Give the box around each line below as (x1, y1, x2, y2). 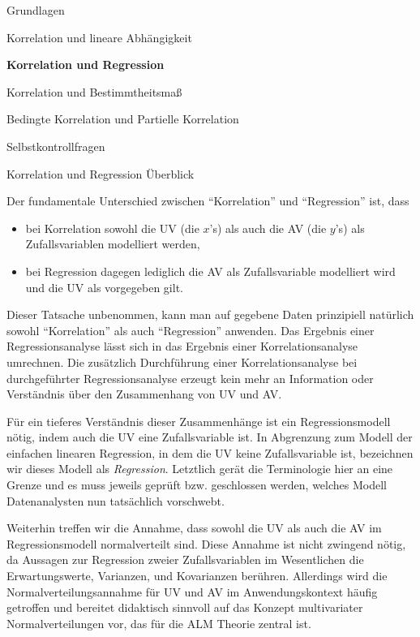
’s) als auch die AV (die (209, 219, 327, 236)
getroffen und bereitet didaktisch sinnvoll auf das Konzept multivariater (6, 599, 363, 616)
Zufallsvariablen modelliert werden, (25, 235, 200, 252)
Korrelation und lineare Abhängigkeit (6, 28, 192, 45)
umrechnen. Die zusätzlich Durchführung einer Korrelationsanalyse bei (6, 353, 358, 370)
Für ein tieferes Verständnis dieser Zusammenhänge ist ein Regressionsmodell (6, 412, 391, 429)
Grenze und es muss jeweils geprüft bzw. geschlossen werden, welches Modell (6, 476, 387, 493)
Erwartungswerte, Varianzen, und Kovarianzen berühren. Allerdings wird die (6, 567, 388, 584)
